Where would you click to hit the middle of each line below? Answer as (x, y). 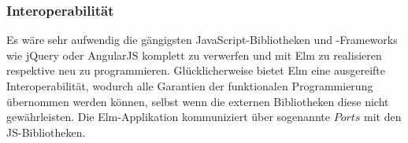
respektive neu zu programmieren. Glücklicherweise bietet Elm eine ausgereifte (196, 70)
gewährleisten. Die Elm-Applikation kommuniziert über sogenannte (168, 117)
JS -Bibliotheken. (46, 132)
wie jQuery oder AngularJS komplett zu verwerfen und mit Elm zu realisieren (194, 55)
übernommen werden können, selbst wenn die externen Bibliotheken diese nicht (198, 101)
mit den (383, 117)
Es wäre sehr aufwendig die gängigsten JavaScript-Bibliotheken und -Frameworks (202, 40)
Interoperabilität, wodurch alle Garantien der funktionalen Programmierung (190, 86)
